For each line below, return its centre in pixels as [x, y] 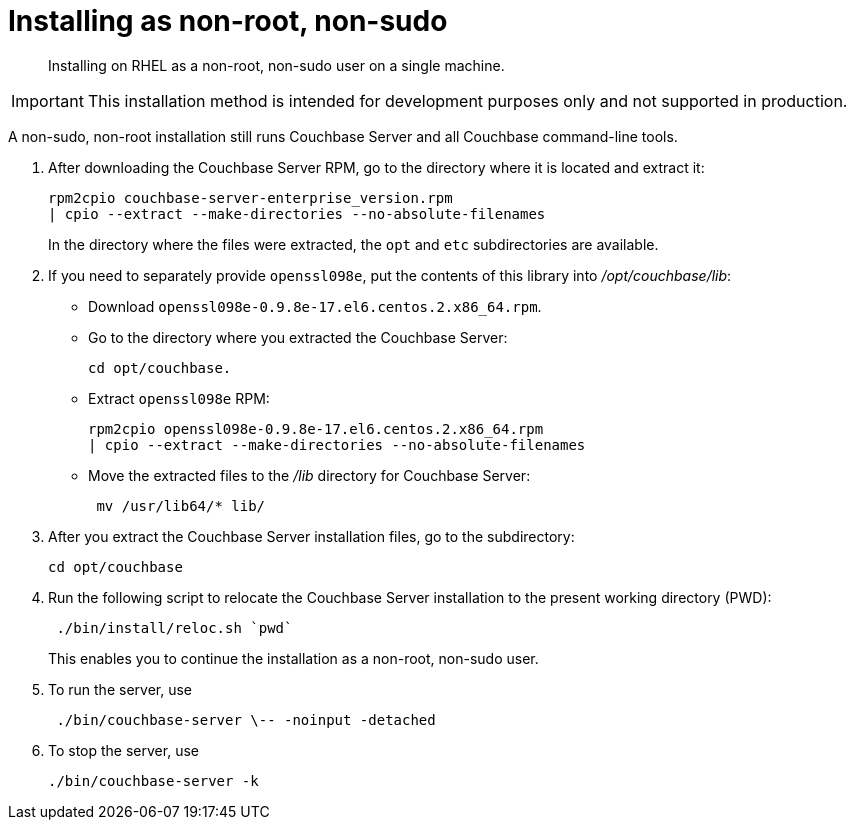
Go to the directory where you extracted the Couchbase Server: [298, 337]
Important [47, 100]
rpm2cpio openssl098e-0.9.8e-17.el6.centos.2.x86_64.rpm [316, 428]
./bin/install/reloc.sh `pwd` [174, 627]
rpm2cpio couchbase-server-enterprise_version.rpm [250, 197]
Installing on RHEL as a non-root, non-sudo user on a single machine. [276, 65]
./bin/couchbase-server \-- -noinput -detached [246, 719]
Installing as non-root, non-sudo [228, 21]
